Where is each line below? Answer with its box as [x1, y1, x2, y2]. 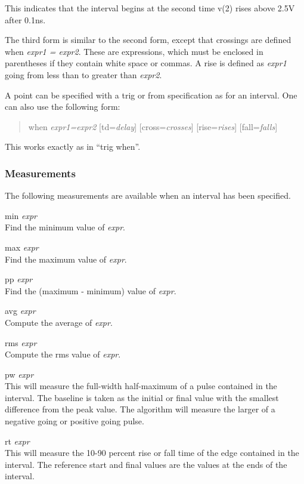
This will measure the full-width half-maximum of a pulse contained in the [5, 380, 277, 392]
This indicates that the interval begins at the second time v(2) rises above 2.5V [5, 2, 295, 14]
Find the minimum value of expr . [5, 221, 125, 233]
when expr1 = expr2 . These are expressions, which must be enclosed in [5, 45, 263, 57]
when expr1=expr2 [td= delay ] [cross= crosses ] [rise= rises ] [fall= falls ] [28, 120, 278, 132]
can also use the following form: [5, 100, 120, 113]
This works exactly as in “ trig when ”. [5, 140, 141, 153]
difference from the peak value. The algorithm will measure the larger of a [5, 403, 275, 415]
